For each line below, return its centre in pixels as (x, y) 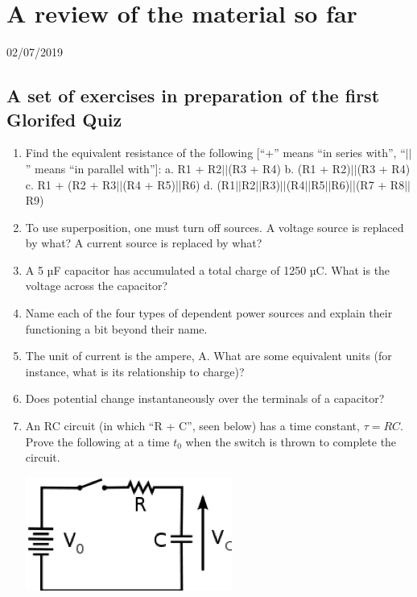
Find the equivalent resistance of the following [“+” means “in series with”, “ (215, 153)
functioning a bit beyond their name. (116, 328)
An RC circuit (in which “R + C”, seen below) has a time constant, (192, 426)
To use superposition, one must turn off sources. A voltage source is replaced (215, 227)
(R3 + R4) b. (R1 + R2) (289, 168)
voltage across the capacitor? (97, 286)
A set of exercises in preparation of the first (193, 95)
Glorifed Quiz (64, 119)
